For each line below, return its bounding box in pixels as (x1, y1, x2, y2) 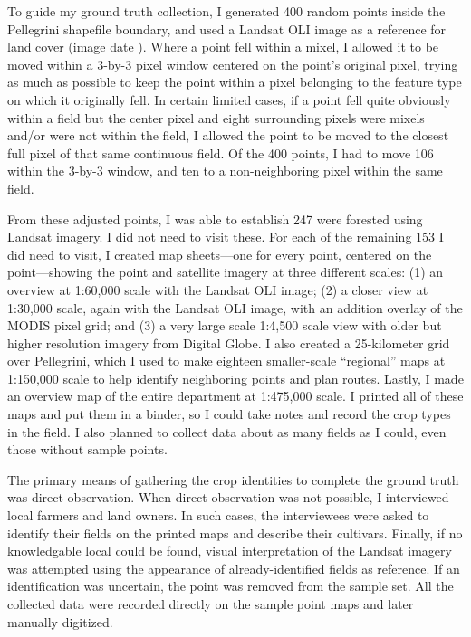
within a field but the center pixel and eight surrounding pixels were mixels (7, 108, 425, 127)
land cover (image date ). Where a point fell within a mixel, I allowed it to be (7, 37, 439, 56)
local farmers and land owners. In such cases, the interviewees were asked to (7, 506, 429, 525)
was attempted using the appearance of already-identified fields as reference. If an (7, 558, 460, 577)
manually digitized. (7, 612, 113, 631)
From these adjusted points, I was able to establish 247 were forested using (7, 209, 423, 228)
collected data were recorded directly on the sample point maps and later (7, 594, 414, 613)
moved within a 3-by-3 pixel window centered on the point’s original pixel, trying (7, 54, 458, 73)
